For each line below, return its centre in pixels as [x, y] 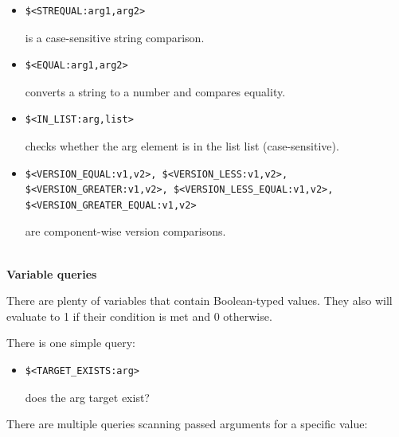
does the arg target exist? [87, 397]
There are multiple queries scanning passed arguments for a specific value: [187, 424]
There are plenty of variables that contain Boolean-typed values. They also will [199, 300]
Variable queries [52, 273]
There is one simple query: [71, 343]
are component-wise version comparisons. [125, 231]
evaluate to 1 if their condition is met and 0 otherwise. [139, 316]
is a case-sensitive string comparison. [115, 37]
